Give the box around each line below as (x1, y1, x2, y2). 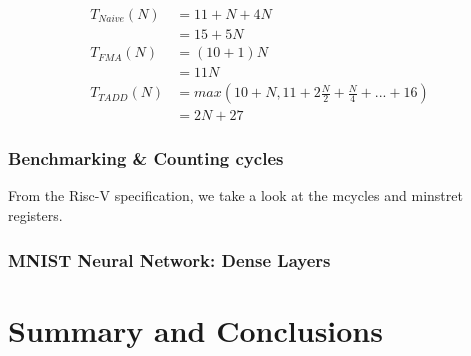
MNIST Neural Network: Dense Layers (8, 247, 331, 272)
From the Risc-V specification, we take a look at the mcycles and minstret (8, 185, 463, 206)
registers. (8, 205, 63, 225)
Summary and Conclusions (8, 309, 383, 350)
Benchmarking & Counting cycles (8, 146, 284, 171)
